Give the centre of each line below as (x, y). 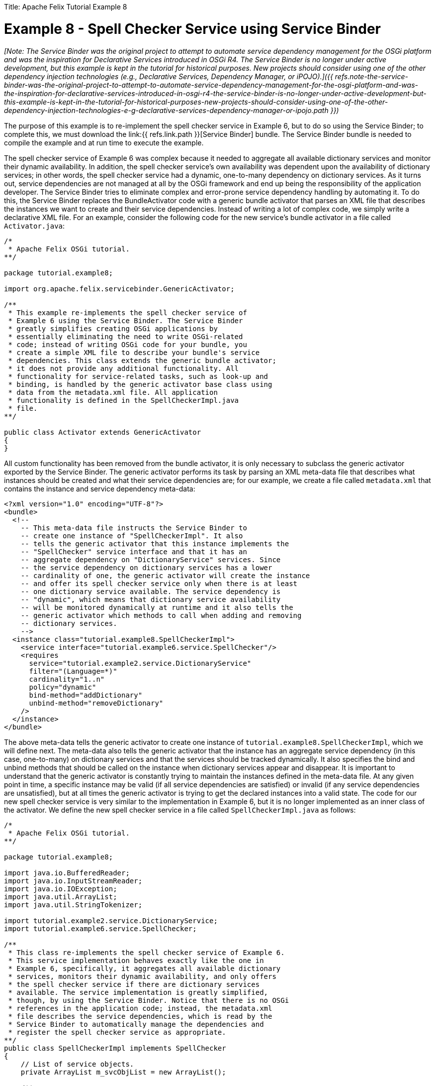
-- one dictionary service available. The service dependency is (151, 591)
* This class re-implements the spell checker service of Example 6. (146, 952)
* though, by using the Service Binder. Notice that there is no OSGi (149, 1000)
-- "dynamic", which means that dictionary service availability (151, 599)
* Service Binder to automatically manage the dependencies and (136, 1024)
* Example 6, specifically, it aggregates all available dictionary (144, 968)
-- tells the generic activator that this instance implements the (155, 543)
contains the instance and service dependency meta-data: (100, 488)
